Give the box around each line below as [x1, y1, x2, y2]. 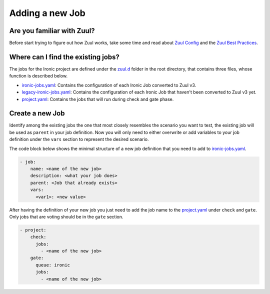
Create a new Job [9, 109, 65, 117]
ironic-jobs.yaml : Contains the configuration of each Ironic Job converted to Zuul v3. [21, 82, 196, 88]
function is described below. [9, 73, 67, 79]
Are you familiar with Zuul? [9, 26, 95, 35]
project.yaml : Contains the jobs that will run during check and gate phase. [21, 96, 174, 102]
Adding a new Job [9, 7, 86, 18]
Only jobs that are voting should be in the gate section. [9, 213, 123, 219]
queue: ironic [35, 262, 70, 267]
